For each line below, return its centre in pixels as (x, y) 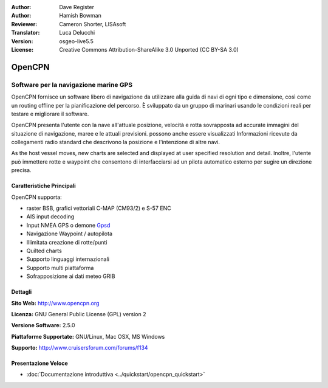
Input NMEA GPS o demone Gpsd (68, 225)
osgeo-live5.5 (76, 41)
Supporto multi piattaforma (60, 268)
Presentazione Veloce (39, 363)
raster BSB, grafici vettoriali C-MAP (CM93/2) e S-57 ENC (99, 208)
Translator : (26, 33)
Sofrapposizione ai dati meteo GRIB (71, 276)
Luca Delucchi (77, 33)
